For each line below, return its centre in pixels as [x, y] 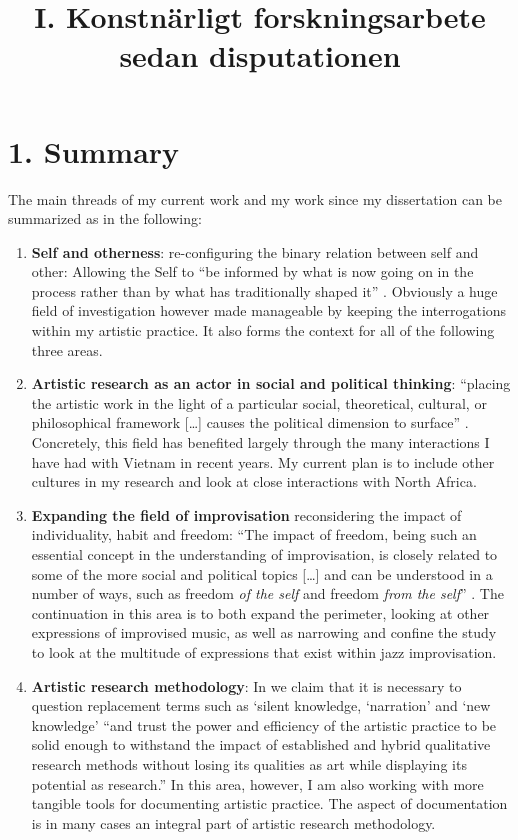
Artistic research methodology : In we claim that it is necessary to [246, 685]
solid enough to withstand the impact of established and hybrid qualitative [261, 744]
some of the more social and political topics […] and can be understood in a [262, 573]
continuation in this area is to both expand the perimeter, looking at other [260, 612]
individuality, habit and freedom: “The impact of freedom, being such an [254, 534]
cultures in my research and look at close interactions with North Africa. [254, 481]
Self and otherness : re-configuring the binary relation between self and [255, 251]
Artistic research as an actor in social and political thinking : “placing [271, 383]
